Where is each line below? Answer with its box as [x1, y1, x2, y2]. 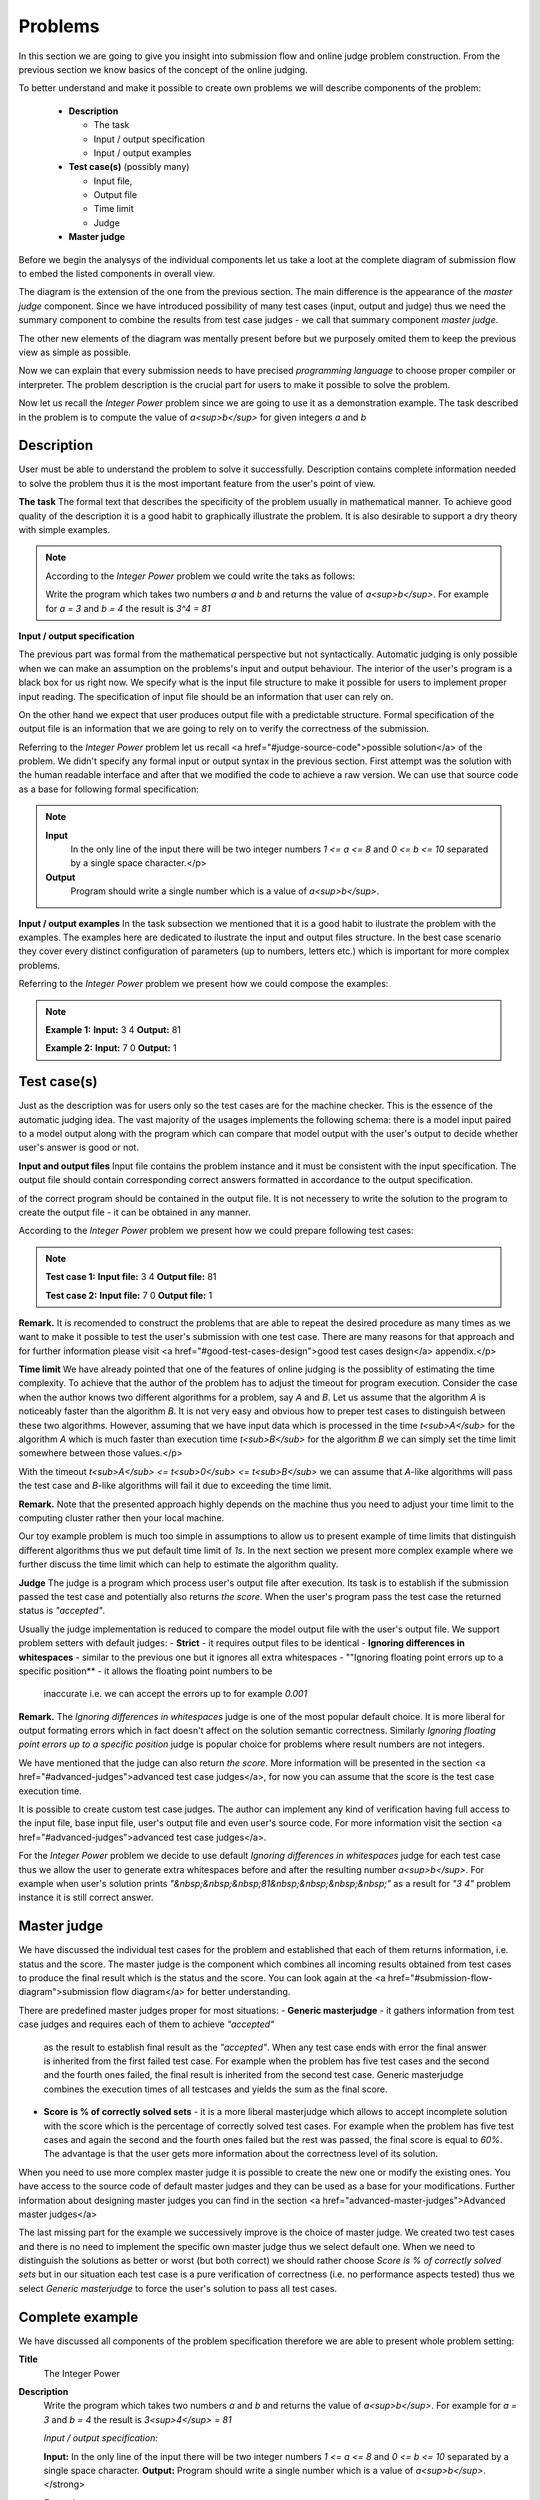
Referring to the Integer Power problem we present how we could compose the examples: [18, 978, 389, 990]
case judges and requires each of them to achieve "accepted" [18, 2018, 275, 2030]
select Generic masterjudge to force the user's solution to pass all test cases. [18, 2282, 338, 2294]
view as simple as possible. [18, 346, 132, 358]
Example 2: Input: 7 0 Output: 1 [45, 1042, 177, 1054]
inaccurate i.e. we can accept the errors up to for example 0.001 [43, 1688, 308, 1700]
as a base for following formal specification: [18, 783, 200, 795]
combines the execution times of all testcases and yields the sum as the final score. [43, 2083, 389, 2095]
